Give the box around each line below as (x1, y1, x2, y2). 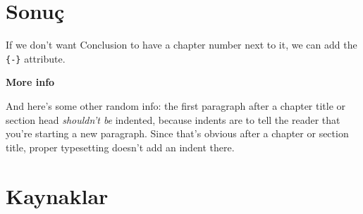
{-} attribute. (6, 51, 66, 65)
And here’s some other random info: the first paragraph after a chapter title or (6, 98, 346, 113)
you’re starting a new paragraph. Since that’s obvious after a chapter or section (6, 126, 349, 141)
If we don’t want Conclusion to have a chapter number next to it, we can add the (6, 37, 357, 52)
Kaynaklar (6, 181, 109, 210)
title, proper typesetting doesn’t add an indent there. (6, 139, 235, 154)
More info (6, 75, 55, 89)
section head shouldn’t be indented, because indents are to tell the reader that (6, 112, 340, 127)
